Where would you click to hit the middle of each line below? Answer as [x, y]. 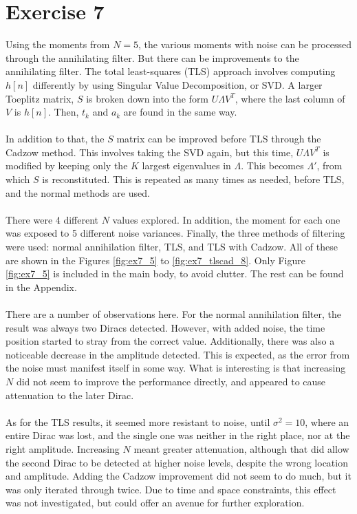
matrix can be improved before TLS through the [219, 139]
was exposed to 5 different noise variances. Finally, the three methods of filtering [175, 233]
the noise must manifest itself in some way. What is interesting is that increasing [176, 368]
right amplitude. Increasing [63, 448]
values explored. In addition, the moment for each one [226, 219]
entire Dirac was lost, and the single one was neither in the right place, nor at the [178, 435]
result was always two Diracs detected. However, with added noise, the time [165, 327]
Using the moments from [58, 44]
